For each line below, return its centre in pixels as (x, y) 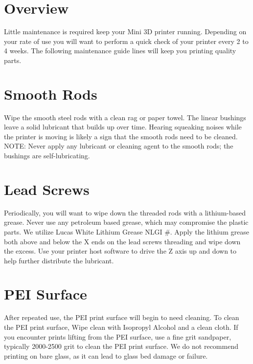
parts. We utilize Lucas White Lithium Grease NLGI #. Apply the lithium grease (126, 231)
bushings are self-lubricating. (47, 155)
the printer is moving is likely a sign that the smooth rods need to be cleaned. (121, 136)
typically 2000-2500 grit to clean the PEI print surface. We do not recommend (121, 346)
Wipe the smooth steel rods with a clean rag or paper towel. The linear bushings (125, 117)
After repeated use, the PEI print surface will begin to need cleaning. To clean (122, 317)
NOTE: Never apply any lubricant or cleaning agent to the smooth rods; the (119, 146)
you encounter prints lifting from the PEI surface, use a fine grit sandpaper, (118, 336)
